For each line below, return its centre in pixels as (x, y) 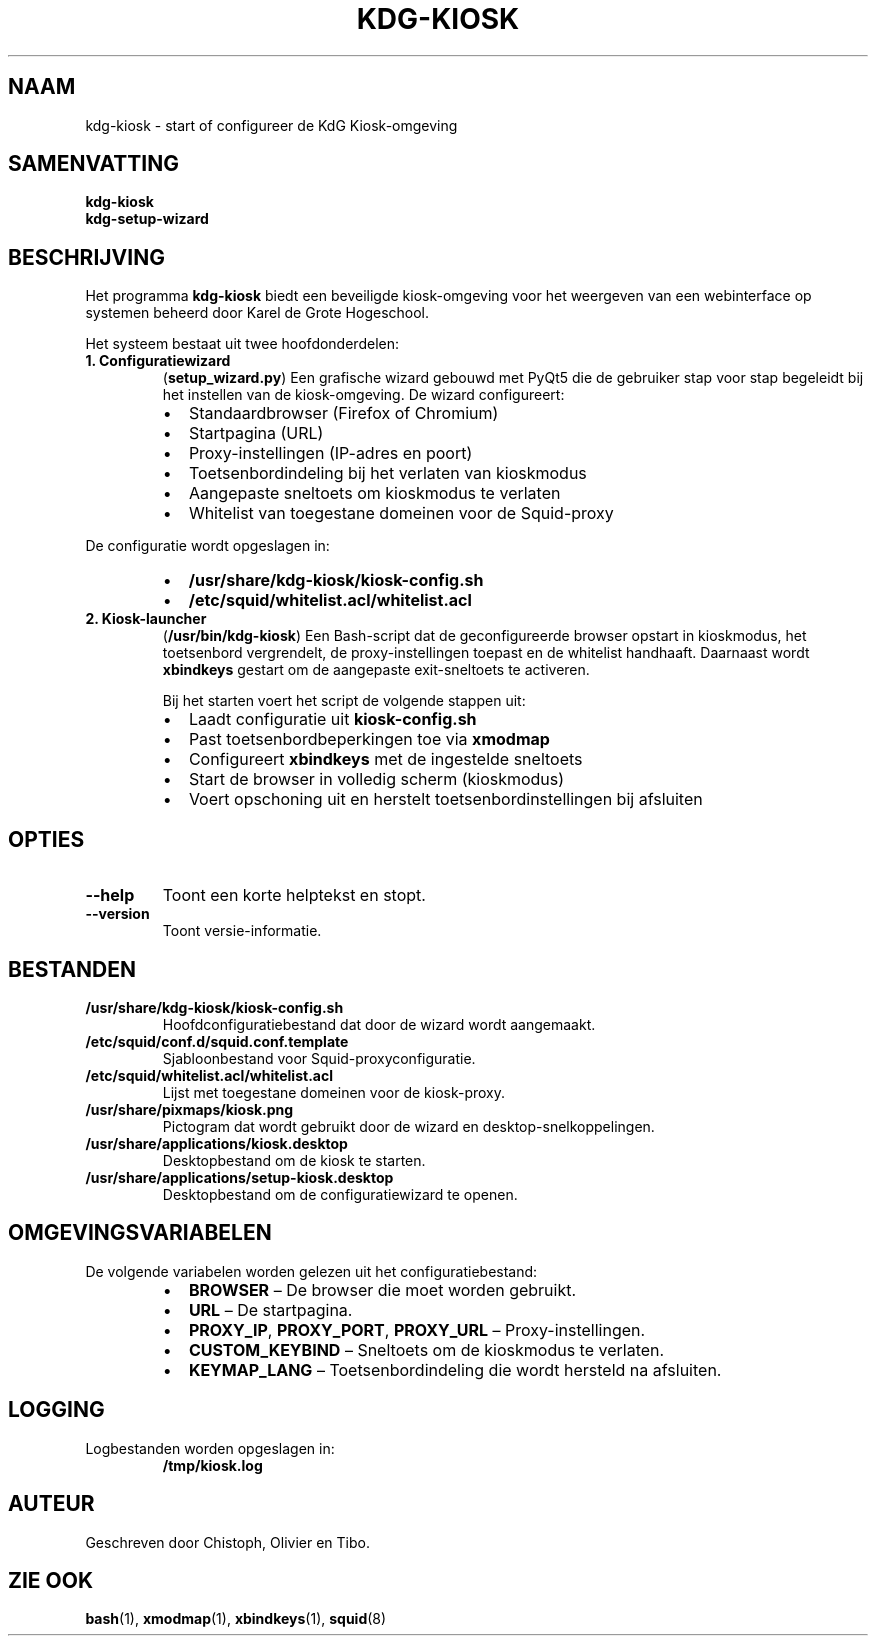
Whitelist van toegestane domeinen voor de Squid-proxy (401, 513)
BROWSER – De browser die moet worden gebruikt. (382, 1289)
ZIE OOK (51, 1580)
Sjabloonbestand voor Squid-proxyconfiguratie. (319, 1058)
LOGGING (56, 1410)
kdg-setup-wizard (147, 219)
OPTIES (46, 839)
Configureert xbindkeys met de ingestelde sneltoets (385, 759)
